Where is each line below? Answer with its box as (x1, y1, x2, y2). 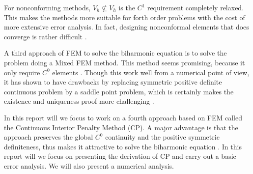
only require (4, 67, 40, 77)
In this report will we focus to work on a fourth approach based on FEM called (4, 112, 243, 122)
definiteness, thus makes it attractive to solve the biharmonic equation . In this (4, 141, 242, 151)
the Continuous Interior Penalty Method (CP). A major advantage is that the (4, 122, 238, 132)
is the (118, 2, 135, 12)
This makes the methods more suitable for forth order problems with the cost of (4, 12, 245, 22)
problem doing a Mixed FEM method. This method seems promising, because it (4, 57, 245, 67)
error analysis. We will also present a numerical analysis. (4, 160, 174, 171)
